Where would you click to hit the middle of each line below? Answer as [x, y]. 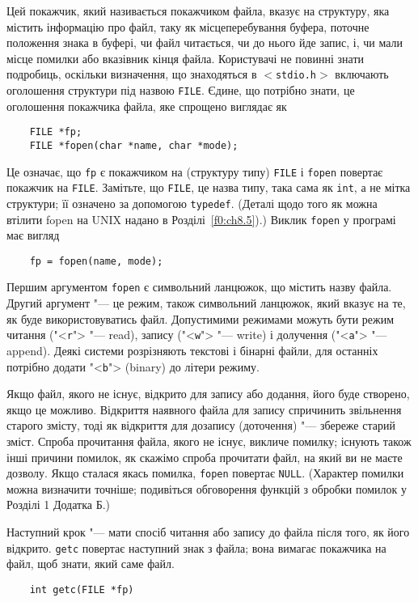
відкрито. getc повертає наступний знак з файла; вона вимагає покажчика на [196, 547]
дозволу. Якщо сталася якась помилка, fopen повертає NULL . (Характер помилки [205, 473]
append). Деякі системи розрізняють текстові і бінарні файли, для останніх [192, 350]
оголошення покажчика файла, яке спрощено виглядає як [147, 106]
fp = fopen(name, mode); [96, 261]
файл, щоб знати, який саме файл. [91, 564]
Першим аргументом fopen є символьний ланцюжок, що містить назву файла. [199, 287]
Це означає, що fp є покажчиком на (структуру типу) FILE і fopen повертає [195, 171]
